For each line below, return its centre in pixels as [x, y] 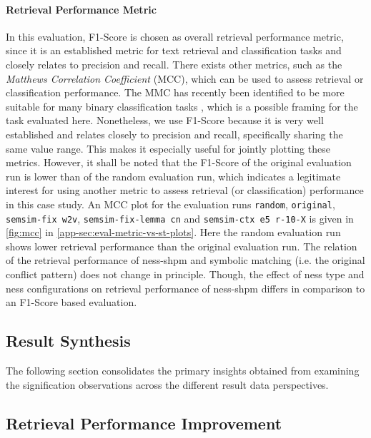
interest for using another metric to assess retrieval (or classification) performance [185, 190]
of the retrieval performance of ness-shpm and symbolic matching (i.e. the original [185, 260]
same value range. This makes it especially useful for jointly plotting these [168, 148]
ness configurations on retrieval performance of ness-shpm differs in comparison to [185, 288]
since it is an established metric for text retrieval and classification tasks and [174, 50]
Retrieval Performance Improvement [144, 423]
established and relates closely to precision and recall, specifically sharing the [174, 134]
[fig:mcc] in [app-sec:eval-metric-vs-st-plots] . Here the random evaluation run [173, 232]
